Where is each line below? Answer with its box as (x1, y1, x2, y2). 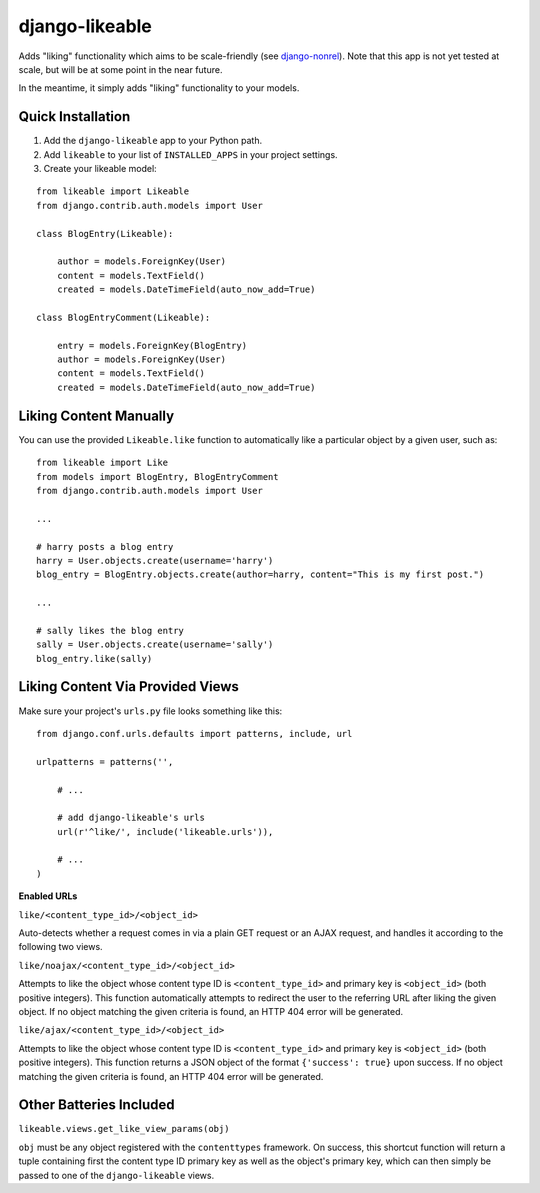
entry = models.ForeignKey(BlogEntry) (56, 340, 248, 351)
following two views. (18, 941, 104, 953)
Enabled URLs (18, 890, 78, 902)
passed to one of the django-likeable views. (18, 1169, 215, 1181)
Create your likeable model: (43, 163, 157, 175)
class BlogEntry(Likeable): (36, 228, 174, 239)
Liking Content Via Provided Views (18, 678, 240, 695)
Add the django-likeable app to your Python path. (43, 135, 263, 147)
